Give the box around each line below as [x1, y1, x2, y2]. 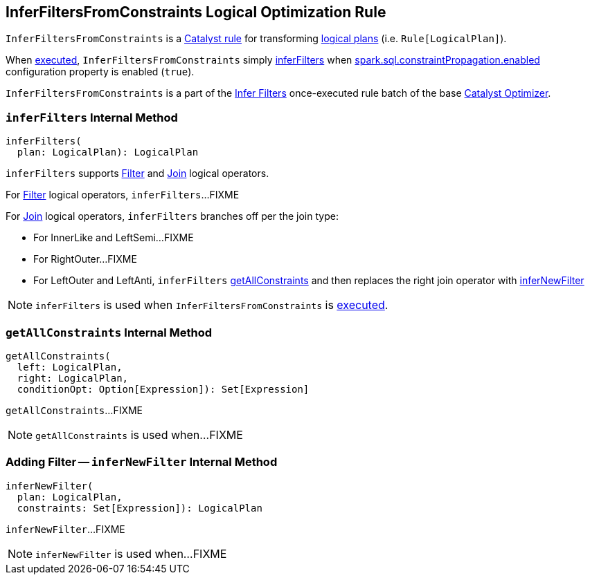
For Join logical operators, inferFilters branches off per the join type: [6, 210, 339, 223]
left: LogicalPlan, [17, 361, 123, 373]
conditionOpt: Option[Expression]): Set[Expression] [17, 383, 310, 395]
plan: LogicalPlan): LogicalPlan [17, 147, 199, 158]
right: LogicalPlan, [17, 372, 129, 384]
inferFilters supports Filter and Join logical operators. [6, 167, 269, 180]
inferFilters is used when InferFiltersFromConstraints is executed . [35, 298, 388, 312]
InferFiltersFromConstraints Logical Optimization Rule [6, 3, 386, 21]
